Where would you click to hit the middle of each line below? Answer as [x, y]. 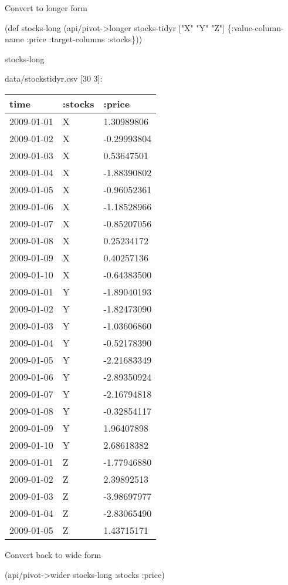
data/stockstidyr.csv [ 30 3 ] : [54, 78]
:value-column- [257, 27]
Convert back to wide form [53, 554]
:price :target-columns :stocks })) [84, 39]
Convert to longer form [46, 8]
